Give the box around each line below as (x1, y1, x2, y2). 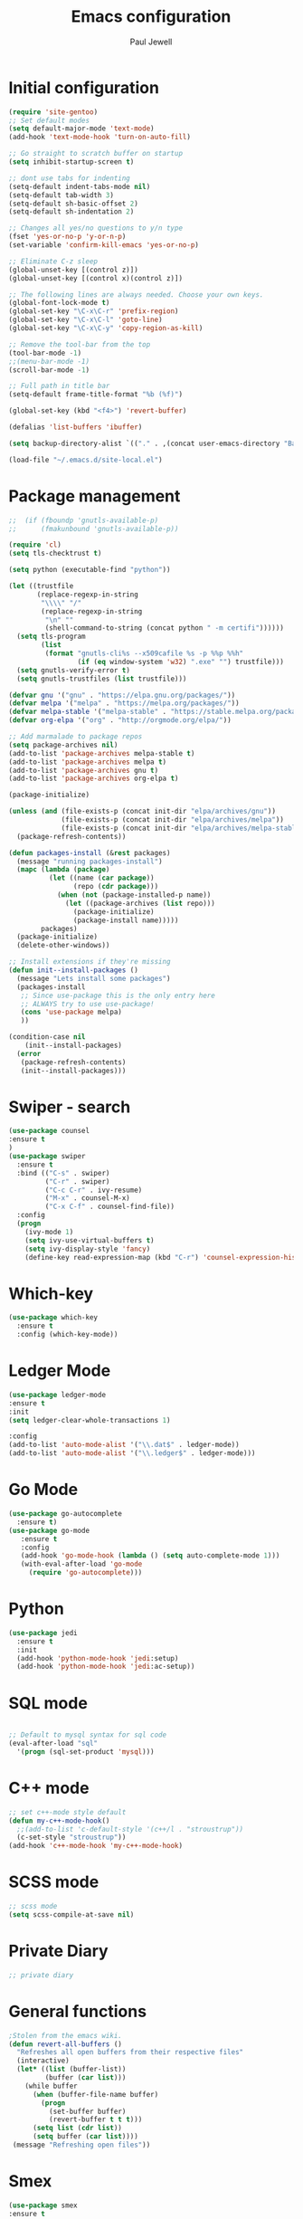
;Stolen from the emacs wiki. (8, 2031, 123, 2040)
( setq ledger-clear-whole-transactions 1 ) (8, 1415, 171, 1424)
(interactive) (16, 2056, 70, 2065)
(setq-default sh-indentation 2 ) (8, 207, 135, 216)
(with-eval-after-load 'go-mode (20, 1559, 143, 1569)
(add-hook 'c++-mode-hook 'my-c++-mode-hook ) (8, 1842, 183, 1851)
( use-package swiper (8, 1152, 87, 1161)
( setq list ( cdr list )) (32, 2124, 123, 2133)
